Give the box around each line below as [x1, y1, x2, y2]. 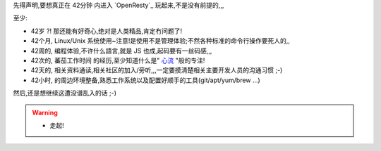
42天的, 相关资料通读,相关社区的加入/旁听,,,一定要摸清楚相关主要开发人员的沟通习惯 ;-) [30, 66, 283, 74]
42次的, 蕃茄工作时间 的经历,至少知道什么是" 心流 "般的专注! [30, 56, 205, 65]
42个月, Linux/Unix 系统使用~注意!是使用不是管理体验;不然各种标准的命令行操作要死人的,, [30, 37, 291, 45]
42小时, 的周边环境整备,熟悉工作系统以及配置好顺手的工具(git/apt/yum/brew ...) [30, 76, 260, 84]
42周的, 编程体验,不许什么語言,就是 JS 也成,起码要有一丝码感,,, [30, 46, 212, 55]
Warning [32, 108, 58, 117]
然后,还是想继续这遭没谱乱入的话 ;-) [13, 88, 116, 98]
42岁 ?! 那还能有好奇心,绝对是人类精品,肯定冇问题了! [30, 27, 183, 35]
